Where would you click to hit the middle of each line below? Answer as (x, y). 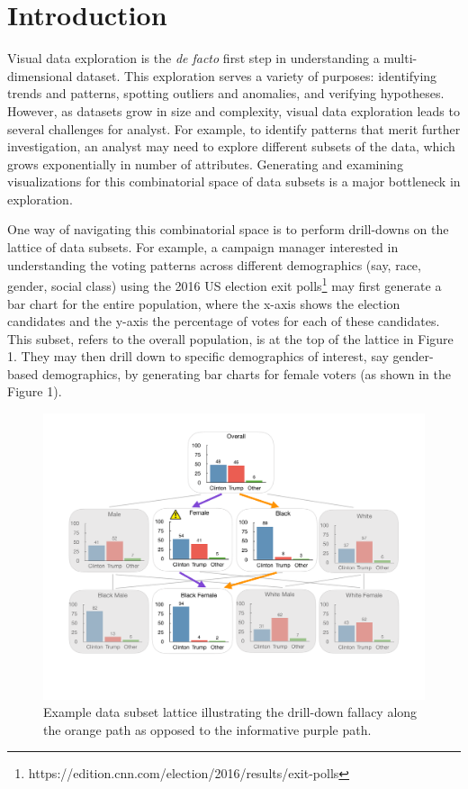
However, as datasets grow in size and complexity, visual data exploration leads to (234, 110)
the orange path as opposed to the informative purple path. (207, 729)
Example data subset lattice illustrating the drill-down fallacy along (230, 712)
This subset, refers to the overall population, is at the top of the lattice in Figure (230, 338)
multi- (400, 58)
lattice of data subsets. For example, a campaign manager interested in (203, 247)
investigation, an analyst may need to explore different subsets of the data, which (231, 146)
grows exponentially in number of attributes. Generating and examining (205, 163)
